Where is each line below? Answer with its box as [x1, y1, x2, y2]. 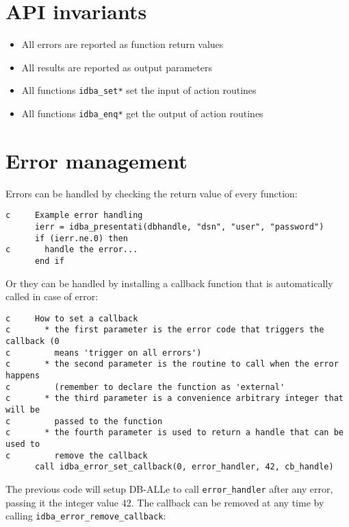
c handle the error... [5, 245, 138, 255]
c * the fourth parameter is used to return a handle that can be [5, 428, 344, 438]
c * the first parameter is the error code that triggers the [5, 325, 324, 335]
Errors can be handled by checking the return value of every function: [5, 186, 298, 200]
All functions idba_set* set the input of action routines [21, 83, 257, 97]
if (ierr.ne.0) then [34, 233, 128, 243]
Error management [5, 146, 188, 174]
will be [5, 405, 40, 415]
